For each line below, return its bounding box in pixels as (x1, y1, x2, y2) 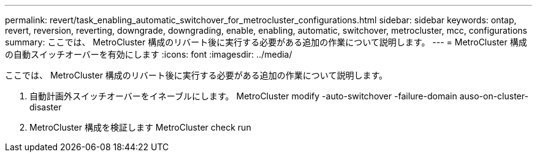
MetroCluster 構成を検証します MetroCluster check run (29, 122, 251, 132)
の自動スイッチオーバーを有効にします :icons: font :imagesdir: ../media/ (5, 49, 292, 59)
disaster (29, 102, 62, 112)
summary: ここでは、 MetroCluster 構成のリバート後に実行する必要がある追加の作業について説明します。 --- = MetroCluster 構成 (5, 37, 527, 47)
